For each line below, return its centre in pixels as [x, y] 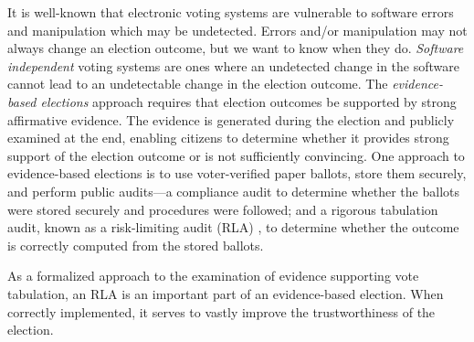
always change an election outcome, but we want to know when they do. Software [236, 48]
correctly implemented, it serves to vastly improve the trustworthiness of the [221, 311]
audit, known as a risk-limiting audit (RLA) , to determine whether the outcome [233, 227]
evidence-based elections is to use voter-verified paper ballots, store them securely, [237, 173]
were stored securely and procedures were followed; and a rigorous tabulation [223, 209]
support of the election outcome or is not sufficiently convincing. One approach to [236, 155]
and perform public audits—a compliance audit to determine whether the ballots [234, 191]
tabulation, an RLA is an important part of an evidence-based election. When [226, 293]
